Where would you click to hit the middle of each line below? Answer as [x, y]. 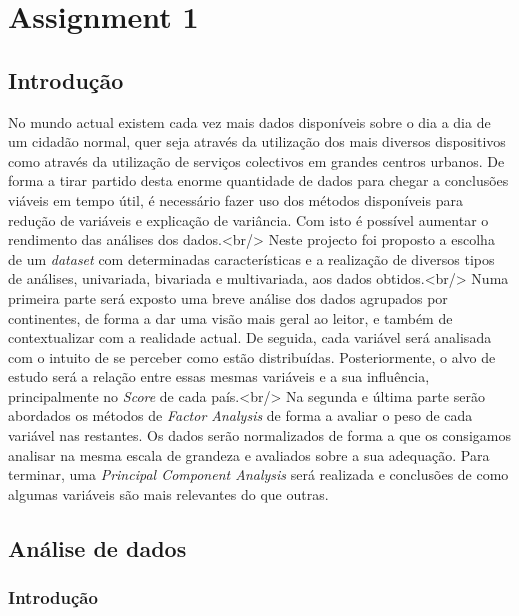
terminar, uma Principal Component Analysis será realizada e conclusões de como [258, 474]
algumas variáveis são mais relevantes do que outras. [168, 493]
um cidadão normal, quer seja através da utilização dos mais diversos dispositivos [257, 141]
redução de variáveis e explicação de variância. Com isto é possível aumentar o [248, 219]
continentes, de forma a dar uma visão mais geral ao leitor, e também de [230, 317]
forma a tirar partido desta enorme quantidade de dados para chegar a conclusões [258, 180]
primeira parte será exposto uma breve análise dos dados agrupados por [228, 297]
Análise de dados [97, 547]
